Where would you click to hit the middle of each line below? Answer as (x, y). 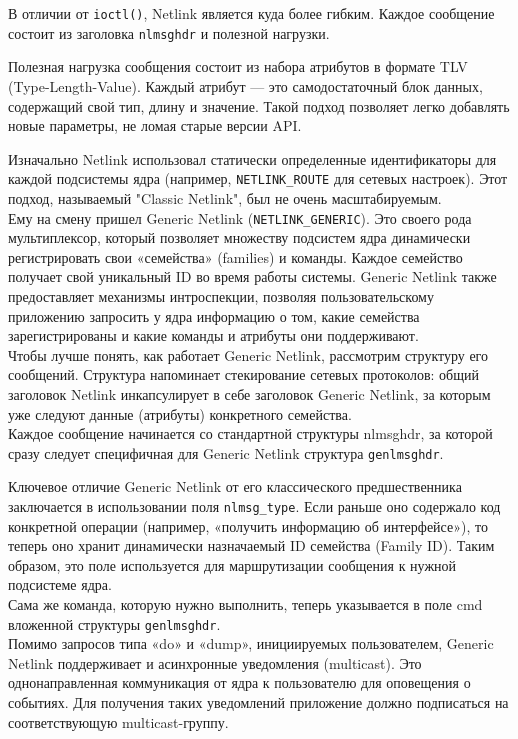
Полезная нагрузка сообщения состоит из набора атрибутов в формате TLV (238, 66)
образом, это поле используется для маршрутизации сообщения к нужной (232, 564)
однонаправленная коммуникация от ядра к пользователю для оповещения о (239, 682)
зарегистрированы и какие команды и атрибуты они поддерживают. (213, 335)
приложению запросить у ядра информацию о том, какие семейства (214, 315)
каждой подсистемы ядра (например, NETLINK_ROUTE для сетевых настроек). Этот (258, 178)
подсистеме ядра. (60, 584)
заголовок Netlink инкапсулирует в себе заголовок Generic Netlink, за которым (249, 393)
